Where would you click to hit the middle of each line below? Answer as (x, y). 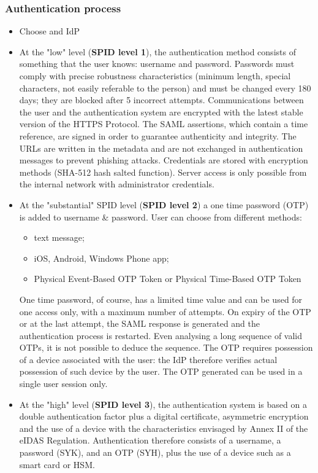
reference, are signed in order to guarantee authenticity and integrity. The (158, 135)
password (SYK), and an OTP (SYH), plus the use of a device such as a (155, 452)
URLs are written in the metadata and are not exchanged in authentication (161, 148)
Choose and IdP (50, 31)
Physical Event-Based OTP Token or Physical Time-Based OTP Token (168, 279)
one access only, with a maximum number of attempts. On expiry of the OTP (165, 311)
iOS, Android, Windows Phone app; (101, 258)
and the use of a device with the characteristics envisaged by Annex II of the (164, 428)
